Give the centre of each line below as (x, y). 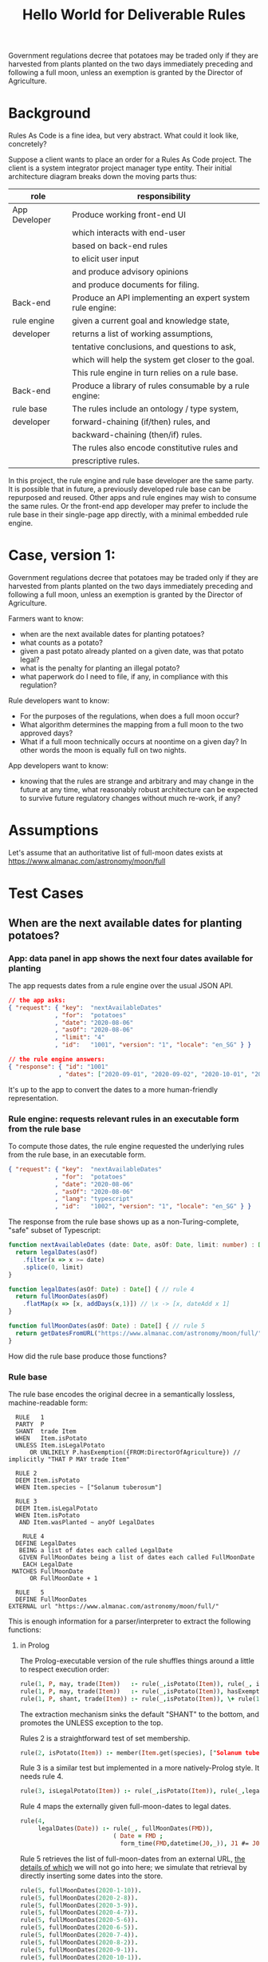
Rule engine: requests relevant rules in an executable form (124, 1119)
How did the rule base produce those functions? (88, 1356)
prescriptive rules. (106, 461)
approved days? (46, 733)
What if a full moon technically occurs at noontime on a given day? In (133, 742)
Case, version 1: (62, 556)
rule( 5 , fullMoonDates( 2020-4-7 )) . (79, 1913)
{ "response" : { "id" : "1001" (59, 1067)
